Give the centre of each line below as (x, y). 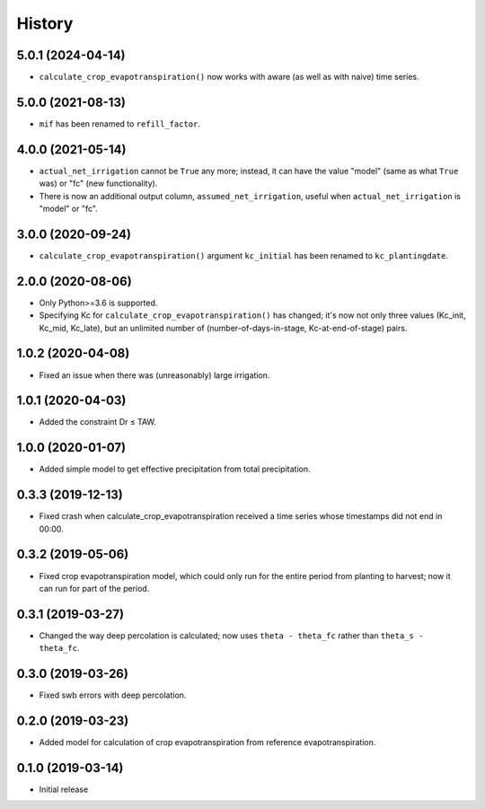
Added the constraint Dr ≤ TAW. (98, 422)
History (45, 23)
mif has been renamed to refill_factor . (120, 123)
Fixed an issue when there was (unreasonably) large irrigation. (154, 375)
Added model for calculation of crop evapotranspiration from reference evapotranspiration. (207, 743)
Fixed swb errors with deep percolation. (113, 695)
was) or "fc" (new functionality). (98, 183)
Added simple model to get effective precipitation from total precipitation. (175, 469)
